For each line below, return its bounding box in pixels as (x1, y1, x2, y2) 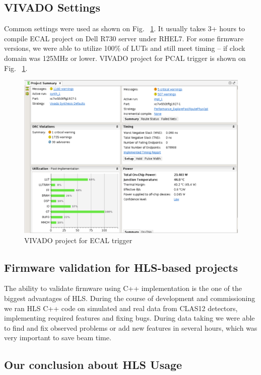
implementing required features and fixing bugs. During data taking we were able (4, 313, 255, 323)
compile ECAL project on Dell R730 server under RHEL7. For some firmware (4, 33, 244, 43)
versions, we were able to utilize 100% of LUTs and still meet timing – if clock (4, 43, 245, 53)
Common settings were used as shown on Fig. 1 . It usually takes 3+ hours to (4, 23, 245, 34)
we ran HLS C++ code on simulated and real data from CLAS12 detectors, (4, 303, 238, 313)
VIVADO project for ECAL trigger (24, 235, 133, 245)
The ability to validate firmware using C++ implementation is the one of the (4, 283, 242, 293)
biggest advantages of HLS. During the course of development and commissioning (4, 293, 255, 304)
